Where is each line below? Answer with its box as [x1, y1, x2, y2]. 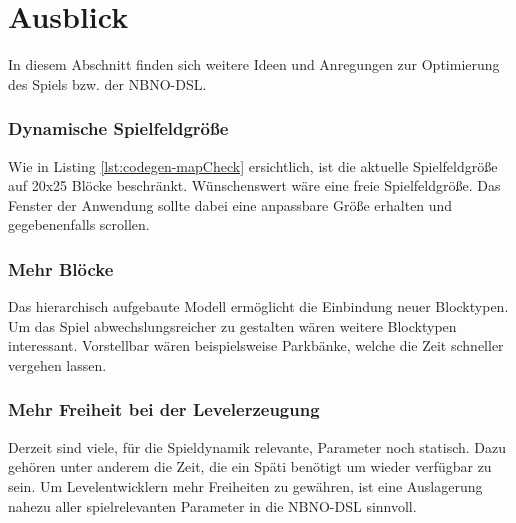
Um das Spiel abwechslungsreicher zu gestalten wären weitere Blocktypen [8, 315, 457, 336]
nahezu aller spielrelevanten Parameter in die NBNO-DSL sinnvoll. [8, 495, 417, 516]
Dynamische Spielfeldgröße [8, 116, 229, 141]
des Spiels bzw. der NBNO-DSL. [8, 73, 207, 94]
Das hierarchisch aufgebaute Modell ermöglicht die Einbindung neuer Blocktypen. [8, 296, 509, 317]
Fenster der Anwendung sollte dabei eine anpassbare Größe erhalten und [8, 194, 453, 215]
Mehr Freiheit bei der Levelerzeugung [8, 397, 320, 422]
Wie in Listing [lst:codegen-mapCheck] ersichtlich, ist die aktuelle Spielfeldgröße [8, 155, 498, 176]
